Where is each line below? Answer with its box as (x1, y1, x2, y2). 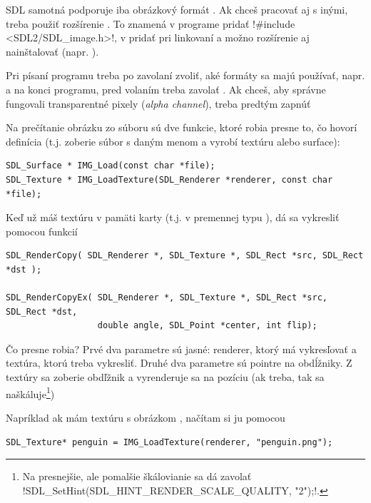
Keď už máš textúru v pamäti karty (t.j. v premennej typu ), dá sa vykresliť (6, 210, 340, 225)
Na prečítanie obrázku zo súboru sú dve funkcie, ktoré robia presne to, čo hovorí (6, 120, 357, 135)
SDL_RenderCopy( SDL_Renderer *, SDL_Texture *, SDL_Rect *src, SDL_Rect (6, 250, 364, 261)
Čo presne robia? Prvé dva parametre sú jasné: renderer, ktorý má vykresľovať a (6, 341, 357, 356)
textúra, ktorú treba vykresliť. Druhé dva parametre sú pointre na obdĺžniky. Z (6, 355, 352, 370)
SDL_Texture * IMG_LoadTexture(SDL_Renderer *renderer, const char (6, 174, 333, 185)
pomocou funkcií (6, 223, 78, 238)
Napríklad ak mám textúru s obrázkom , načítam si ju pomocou (6, 410, 285, 425)
